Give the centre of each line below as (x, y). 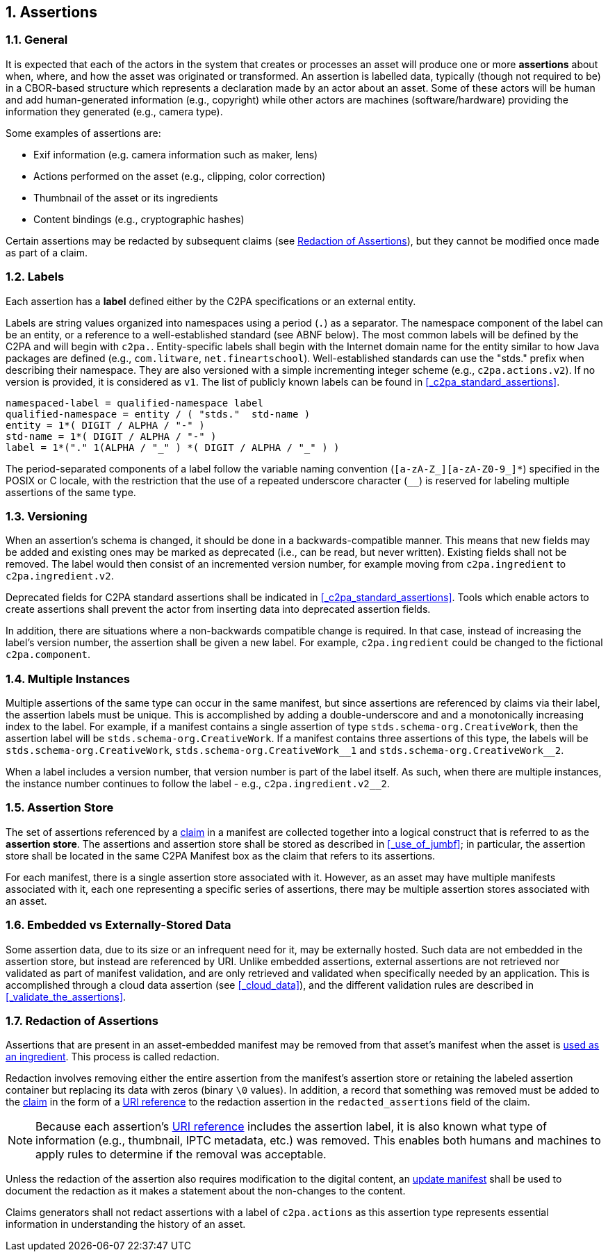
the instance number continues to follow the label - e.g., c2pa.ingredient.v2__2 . (198, 784)
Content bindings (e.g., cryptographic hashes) (139, 219)
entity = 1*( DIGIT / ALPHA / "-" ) (105, 425)
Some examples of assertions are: (83, 133)
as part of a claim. (47, 252)
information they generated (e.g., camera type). (114, 111)
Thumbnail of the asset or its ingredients (126, 197)
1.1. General (37, 40)
